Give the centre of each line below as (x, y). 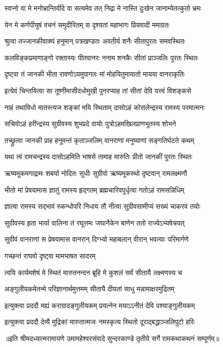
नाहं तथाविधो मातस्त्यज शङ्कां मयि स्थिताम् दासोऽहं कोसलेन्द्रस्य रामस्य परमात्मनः (105, 107)
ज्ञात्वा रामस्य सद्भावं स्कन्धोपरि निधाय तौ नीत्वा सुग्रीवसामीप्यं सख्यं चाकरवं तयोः (102, 206)
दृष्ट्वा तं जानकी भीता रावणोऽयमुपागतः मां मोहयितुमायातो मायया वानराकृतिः (95, 74)
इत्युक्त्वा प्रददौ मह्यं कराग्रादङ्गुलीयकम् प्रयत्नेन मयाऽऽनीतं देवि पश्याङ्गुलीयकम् (100, 305)
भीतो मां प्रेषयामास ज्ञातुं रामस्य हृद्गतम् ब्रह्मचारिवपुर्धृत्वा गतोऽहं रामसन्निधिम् (95, 189)
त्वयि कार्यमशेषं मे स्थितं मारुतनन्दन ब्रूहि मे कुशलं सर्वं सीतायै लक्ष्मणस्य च (93, 272)
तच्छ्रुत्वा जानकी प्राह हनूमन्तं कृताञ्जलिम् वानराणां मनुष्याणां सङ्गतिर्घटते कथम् (99, 140)
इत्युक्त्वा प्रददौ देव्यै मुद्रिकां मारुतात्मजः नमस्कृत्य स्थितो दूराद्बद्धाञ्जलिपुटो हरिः (100, 322)
